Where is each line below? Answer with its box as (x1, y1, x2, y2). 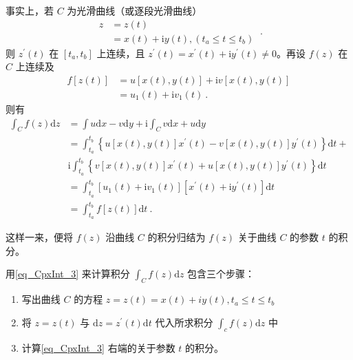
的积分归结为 (147, 230, 206, 244)
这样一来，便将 (6, 230, 73, 244)
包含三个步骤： (187, 266, 255, 281)
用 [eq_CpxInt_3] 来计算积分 (6, 266, 130, 281)
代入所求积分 (155, 315, 213, 329)
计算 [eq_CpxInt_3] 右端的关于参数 (21, 340, 175, 354)
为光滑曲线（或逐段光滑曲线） (67, 3, 202, 17)
